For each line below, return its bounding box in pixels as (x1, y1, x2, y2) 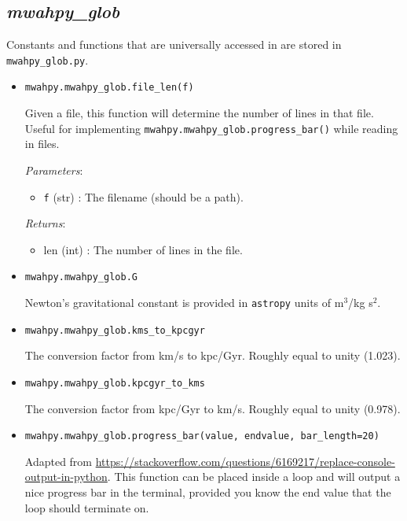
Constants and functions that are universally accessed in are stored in (6, 36, 342, 53)
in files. (24, 135, 60, 152)
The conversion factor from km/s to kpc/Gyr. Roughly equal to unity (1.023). (24, 347, 401, 364)
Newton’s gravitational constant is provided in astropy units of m (24, 294, 344, 311)
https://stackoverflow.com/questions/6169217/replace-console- (95, 453, 395, 469)
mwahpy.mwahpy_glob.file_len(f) (24, 82, 194, 94)
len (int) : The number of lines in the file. (43, 241, 243, 257)
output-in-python (24, 468, 108, 485)
